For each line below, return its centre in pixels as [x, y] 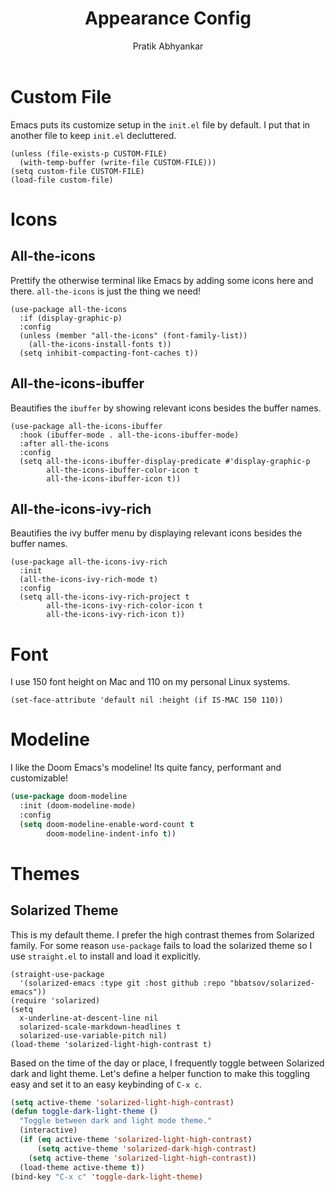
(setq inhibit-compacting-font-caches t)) [109, 353]
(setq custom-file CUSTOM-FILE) [77, 171]
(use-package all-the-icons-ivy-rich [89, 562]
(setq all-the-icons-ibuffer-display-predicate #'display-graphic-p [165, 461]
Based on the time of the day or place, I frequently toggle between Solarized [167, 1063]
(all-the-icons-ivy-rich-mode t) [89, 580]
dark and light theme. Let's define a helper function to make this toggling [160, 1073]
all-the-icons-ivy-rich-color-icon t [124, 606]
